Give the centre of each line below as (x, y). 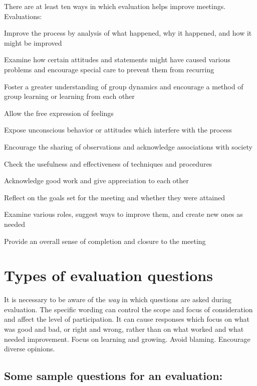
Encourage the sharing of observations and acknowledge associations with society (128, 146)
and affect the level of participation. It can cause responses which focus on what (127, 319)
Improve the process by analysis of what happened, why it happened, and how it (128, 33)
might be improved (33, 42)
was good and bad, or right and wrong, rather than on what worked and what (124, 329)
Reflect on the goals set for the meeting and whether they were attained (115, 197)
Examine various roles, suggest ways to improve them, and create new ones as (123, 214)
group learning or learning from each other (69, 96)
